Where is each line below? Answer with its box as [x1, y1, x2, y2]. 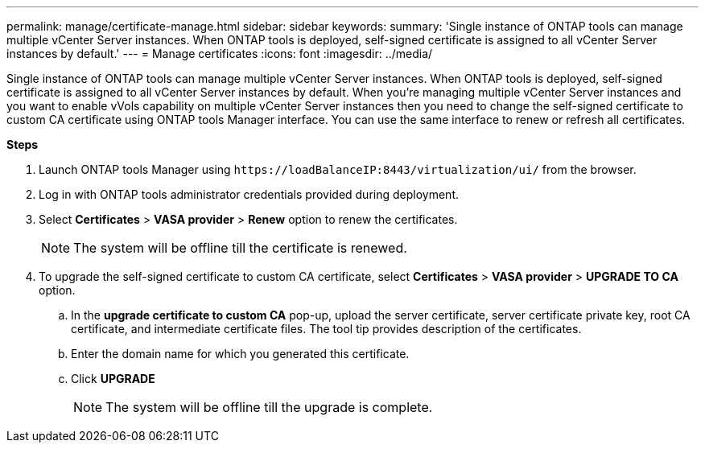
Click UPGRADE [71, 372, 155, 385]
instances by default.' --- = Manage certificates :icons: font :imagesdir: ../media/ [6, 47, 433, 60]
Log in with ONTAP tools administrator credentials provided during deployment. [39, 187, 459, 201]
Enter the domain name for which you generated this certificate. [71, 347, 410, 360]
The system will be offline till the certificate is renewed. [73, 240, 407, 256]
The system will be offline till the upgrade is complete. [105, 399, 433, 415]
